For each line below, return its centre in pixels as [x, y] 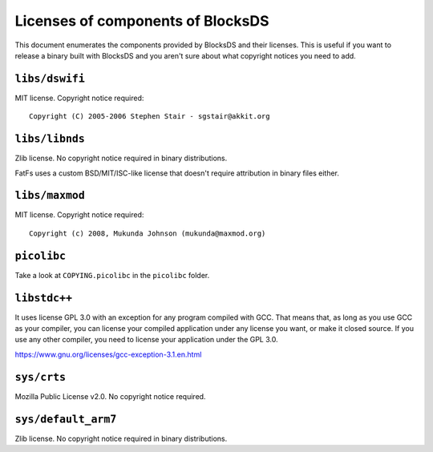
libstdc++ [43, 298]
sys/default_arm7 [66, 419]
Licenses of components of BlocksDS [142, 21]
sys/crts [40, 377]
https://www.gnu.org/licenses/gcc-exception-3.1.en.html [108, 354]
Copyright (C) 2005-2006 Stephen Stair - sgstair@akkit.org [150, 117]
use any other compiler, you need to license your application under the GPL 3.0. [146, 340]
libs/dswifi [50, 79]
